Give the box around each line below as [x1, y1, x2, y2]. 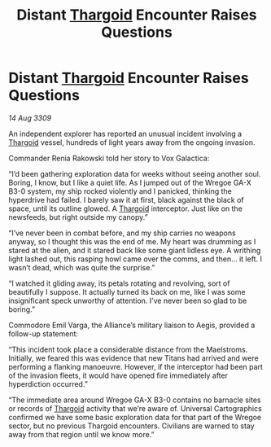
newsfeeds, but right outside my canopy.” [8, 212, 148, 221]
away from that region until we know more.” [8, 429, 155, 439]
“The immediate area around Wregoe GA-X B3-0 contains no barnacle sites [8, 395, 261, 405]
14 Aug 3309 [8, 112, 51, 123]
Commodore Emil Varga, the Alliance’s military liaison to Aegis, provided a [8, 320, 256, 330]
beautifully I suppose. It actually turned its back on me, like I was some [8, 287, 246, 296]
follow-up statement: [8, 328, 79, 339]
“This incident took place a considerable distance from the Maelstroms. [8, 344, 248, 354]
